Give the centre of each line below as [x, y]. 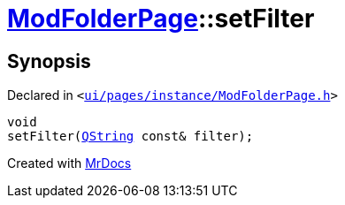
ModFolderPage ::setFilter [161, 19]
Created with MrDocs [69, 163]
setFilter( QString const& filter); [130, 137]
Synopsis [49, 61]
